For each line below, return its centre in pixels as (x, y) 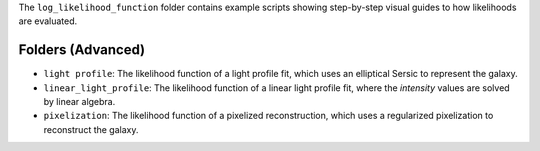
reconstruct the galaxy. (91, 129)
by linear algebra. (79, 102)
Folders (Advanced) (81, 50)
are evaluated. (48, 21)
